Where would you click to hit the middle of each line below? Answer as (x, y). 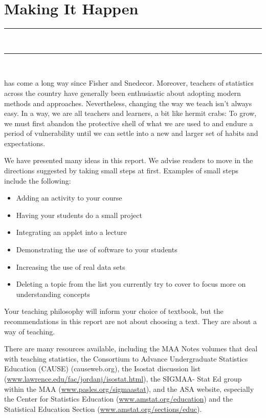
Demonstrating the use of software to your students (97, 250)
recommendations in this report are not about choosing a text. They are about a (130, 321)
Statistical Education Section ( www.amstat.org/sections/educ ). (103, 409)
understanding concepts (53, 294)
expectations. (25, 143)
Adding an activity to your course (69, 198)
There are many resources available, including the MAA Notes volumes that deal (131, 349)
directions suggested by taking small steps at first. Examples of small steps (121, 171)
